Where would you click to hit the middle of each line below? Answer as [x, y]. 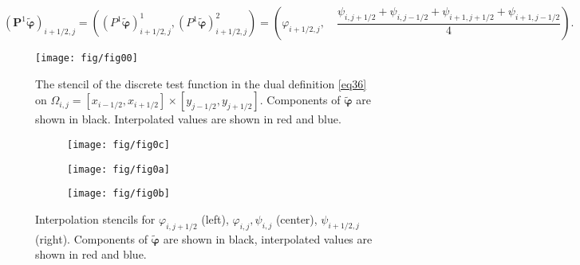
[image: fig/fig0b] [118, 194]
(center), [296, 218]
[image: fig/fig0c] [118, 144]
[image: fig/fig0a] [118, 169]
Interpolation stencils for [95, 218]
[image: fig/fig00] [87, 58]
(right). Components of [91, 238]
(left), [215, 218]
